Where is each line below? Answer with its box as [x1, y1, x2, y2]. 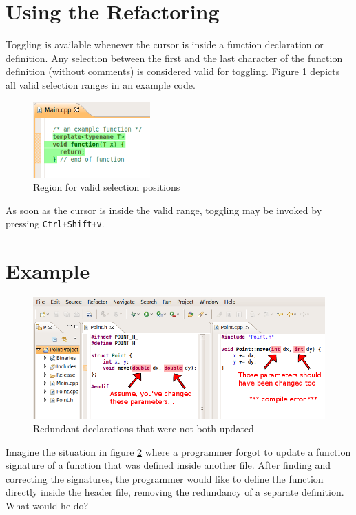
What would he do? [6, 498, 89, 513]
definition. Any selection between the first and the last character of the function [6, 50, 343, 65]
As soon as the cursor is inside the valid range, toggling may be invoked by [6, 202, 322, 217]
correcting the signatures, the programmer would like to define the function [6, 471, 324, 485]
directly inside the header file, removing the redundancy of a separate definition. [6, 485, 344, 499]
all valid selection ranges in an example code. [6, 77, 196, 92]
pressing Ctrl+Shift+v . [6, 216, 105, 231]
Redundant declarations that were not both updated [33, 421, 254, 436]
